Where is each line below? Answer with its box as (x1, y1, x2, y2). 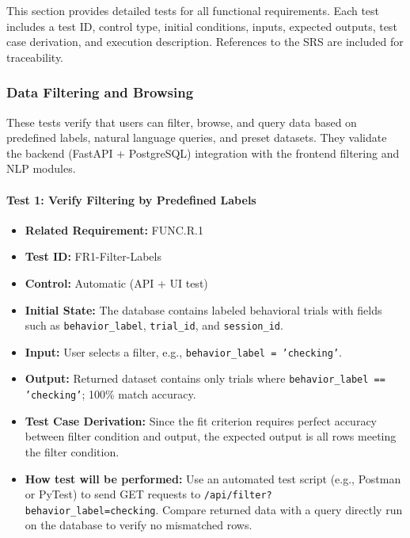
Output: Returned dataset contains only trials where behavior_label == (25, 370, 385, 387)
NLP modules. (6, 160, 76, 177)
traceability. (6, 48, 64, 65)
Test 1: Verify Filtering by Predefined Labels (6, 191, 256, 208)
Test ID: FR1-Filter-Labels (25, 248, 161, 265)
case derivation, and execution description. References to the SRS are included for (6, 33, 404, 50)
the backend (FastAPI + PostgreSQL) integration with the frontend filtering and (6, 144, 400, 161)
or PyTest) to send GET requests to (25, 486, 201, 502)
